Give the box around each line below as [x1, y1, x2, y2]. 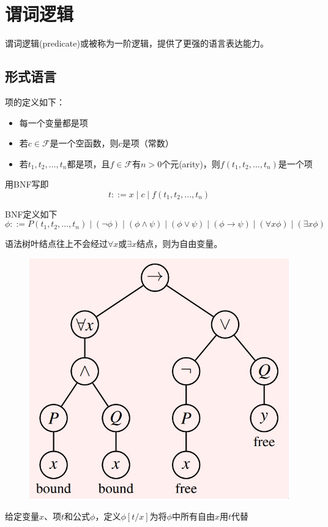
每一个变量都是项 [19, 116, 88, 129]
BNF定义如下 [5, 207, 58, 220]
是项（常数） [122, 137, 174, 150]
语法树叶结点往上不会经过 [5, 237, 108, 250]
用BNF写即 [5, 178, 49, 191]
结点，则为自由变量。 [136, 237, 223, 250]
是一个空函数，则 [50, 137, 119, 150]
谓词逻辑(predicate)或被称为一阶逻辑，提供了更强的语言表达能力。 [5, 37, 269, 50]
